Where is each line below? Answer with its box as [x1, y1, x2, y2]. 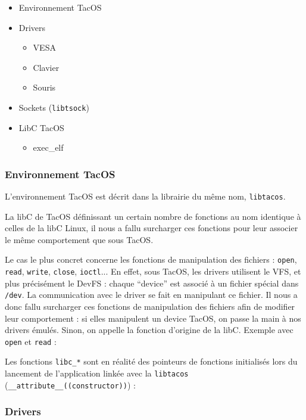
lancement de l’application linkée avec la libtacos [5, 367, 189, 379]
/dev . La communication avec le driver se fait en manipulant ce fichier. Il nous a [5, 288, 298, 301]
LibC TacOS [18, 121, 64, 133]
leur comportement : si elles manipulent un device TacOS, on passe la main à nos [5, 312, 301, 324]
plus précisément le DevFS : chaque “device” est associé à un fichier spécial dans [5, 276, 299, 289]
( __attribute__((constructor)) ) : [5, 378, 136, 391]
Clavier [33, 61, 60, 73]
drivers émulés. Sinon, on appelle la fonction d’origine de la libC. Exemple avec [5, 323, 293, 336]
